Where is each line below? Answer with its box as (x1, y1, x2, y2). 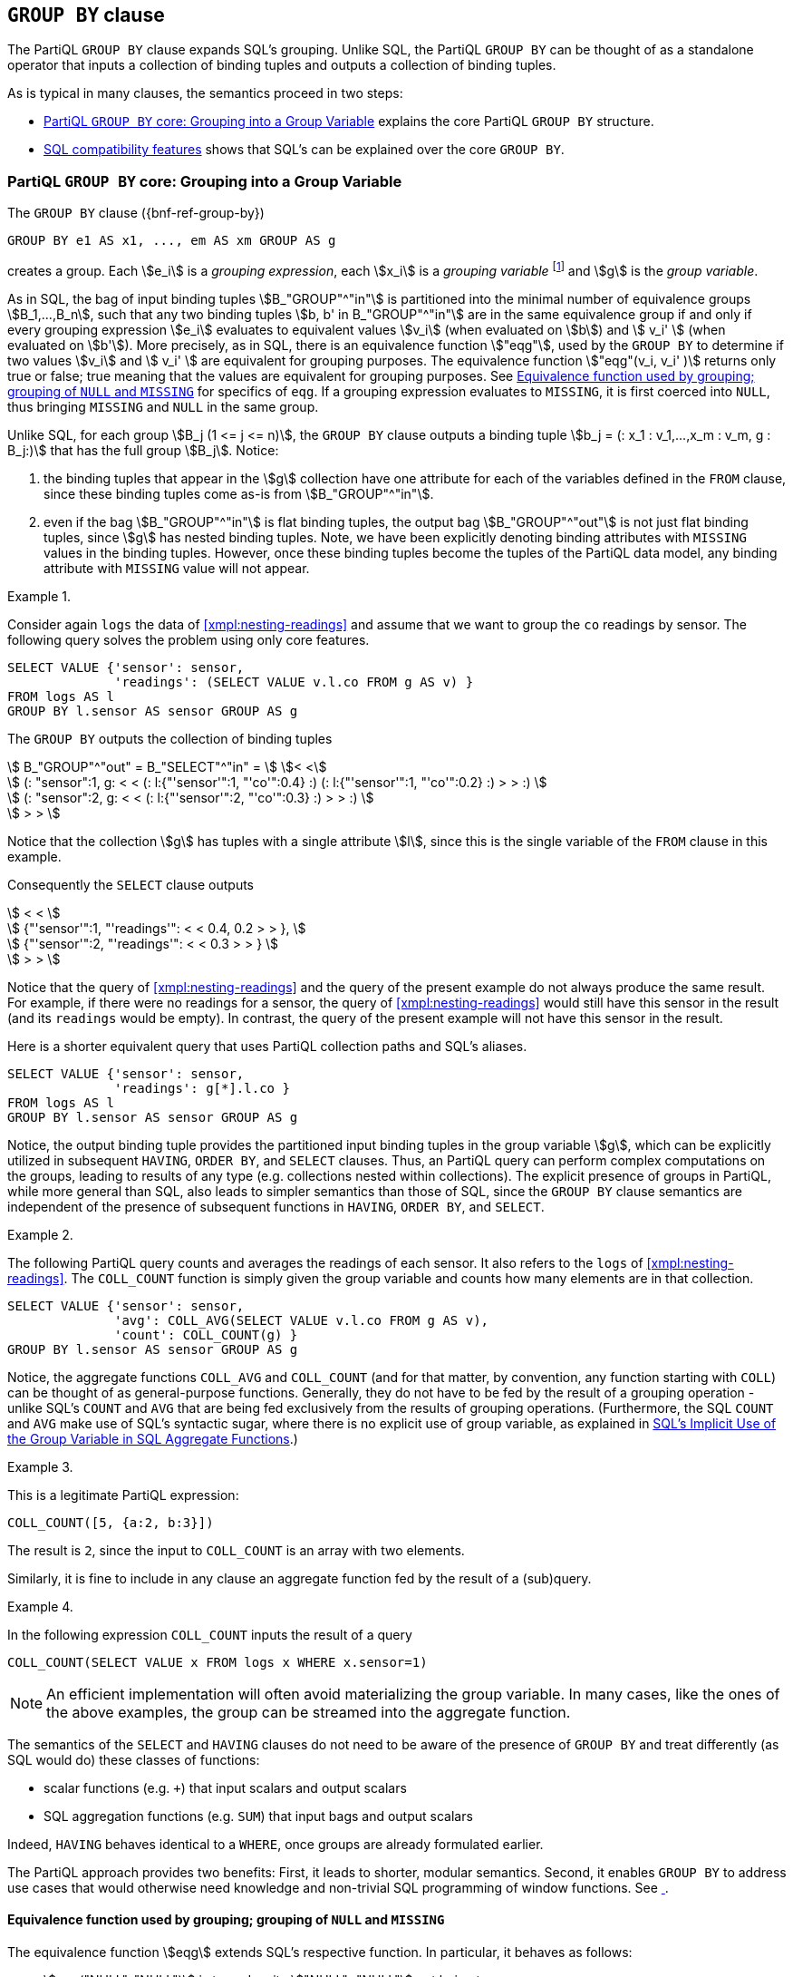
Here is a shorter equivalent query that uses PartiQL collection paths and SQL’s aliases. (7, 1037, 527, 1054)
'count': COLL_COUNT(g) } (114, 1327, 298, 1342)
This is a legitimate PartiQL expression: (7, 1486, 239, 1503)
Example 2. (7, 1226, 73, 1242)
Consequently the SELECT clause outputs (7, 876, 255, 892)
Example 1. (7, 588, 71, 604)
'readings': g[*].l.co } (114, 1080, 290, 1096)
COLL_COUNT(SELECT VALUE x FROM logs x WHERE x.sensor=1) (7, 1654, 428, 1670)
